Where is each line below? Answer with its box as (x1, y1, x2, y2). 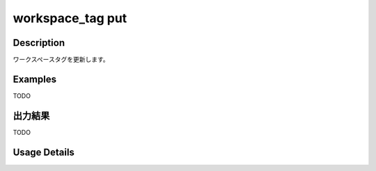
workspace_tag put (13, 10, 127, 26)
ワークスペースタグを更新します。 (13, 56, 109, 64)
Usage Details (13, 146, 75, 158)
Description (13, 37, 65, 49)
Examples (13, 73, 57, 85)
